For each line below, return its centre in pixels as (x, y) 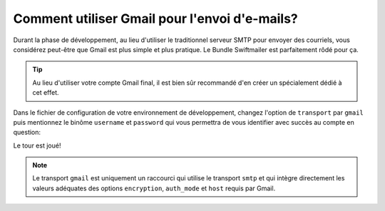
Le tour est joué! (37, 145)
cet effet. (46, 93)
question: (27, 133)
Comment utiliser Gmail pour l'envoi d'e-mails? (156, 19)
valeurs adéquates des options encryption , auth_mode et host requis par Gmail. (154, 188)
